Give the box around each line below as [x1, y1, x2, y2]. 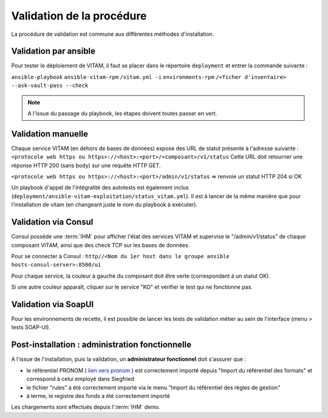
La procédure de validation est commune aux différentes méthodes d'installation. [11, 30, 214, 38]
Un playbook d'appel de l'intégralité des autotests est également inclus [11, 184, 189, 191]
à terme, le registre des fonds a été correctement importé [26, 392, 170, 399]
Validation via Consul [11, 217, 94, 227]
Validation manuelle [11, 128, 88, 139]
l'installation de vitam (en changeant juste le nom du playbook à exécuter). [11, 201, 197, 208]
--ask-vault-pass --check [11, 82, 89, 89]
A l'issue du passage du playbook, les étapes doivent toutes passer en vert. [27, 110, 217, 117]
